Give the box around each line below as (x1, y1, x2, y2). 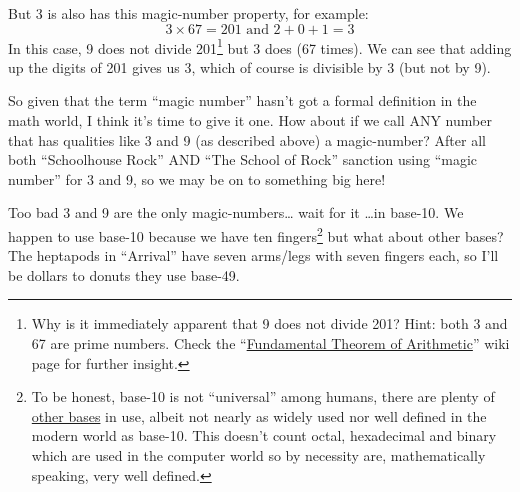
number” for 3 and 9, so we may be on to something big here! (8, 168, 386, 189)
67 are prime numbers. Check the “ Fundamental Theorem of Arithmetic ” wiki (31, 333, 510, 354)
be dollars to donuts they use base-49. (8, 264, 240, 285)
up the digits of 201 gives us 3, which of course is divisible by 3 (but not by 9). (8, 56, 491, 77)
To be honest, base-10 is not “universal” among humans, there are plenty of (31, 386, 495, 407)
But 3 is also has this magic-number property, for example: (8, 3, 369, 23)
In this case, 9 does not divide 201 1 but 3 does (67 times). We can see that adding (8, 34, 512, 58)
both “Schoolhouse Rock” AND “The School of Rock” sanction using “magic (8, 149, 478, 170)
